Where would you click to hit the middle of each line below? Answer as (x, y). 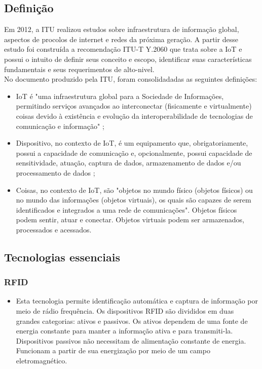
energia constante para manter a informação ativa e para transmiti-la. (124, 331)
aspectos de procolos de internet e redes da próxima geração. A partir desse (121, 39)
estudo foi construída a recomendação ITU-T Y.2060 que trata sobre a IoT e (123, 49)
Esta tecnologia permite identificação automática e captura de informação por (137, 301)
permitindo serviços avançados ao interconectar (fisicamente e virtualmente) (134, 106)
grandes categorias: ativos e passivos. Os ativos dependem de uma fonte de (132, 321)
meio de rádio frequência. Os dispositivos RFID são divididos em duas (125, 311)
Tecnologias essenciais (62, 257)
